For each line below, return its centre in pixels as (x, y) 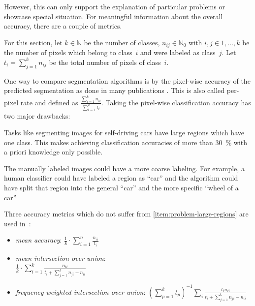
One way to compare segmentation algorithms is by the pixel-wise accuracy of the (127, 80)
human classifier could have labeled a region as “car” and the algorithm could (121, 178)
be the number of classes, (122, 42)
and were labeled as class (178, 52)
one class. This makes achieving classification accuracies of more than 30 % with (126, 142)
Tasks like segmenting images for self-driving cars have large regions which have (124, 133)
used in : (17, 223)
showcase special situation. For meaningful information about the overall (113, 16)
